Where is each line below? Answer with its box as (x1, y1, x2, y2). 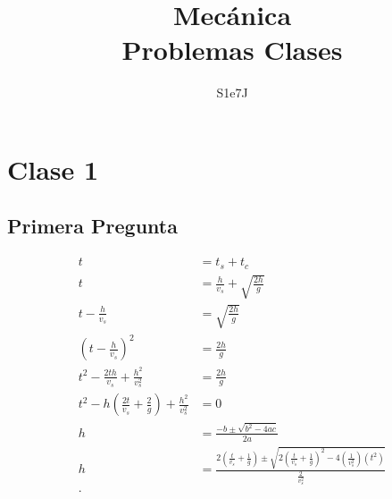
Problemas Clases (121, 31, 343, 68)
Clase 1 (7, 150, 99, 187)
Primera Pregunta (7, 212, 178, 240)
